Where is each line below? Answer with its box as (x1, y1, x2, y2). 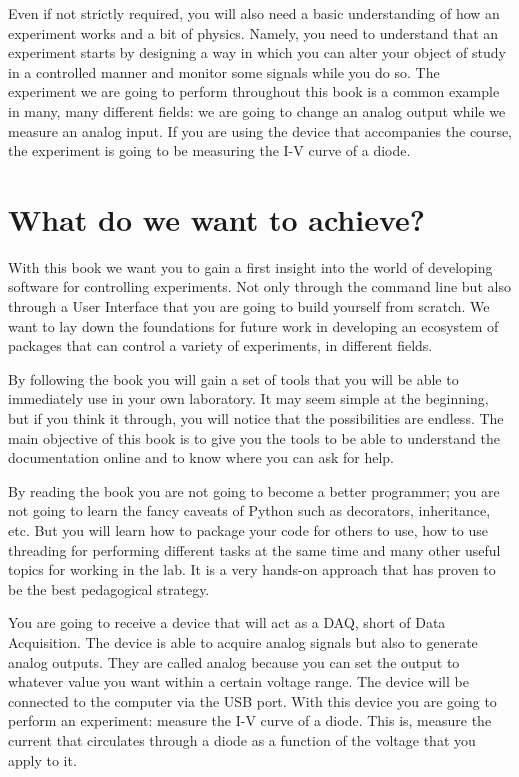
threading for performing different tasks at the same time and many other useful (8, 539, 501, 560)
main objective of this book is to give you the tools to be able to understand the (8, 427, 500, 448)
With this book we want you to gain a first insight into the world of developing (8, 256, 493, 277)
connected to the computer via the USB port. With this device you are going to (8, 690, 497, 711)
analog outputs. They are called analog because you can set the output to (8, 651, 460, 672)
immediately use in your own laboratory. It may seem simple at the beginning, (8, 388, 489, 409)
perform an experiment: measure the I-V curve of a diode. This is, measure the (8, 710, 492, 731)
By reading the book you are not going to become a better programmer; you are (8, 480, 500, 501)
